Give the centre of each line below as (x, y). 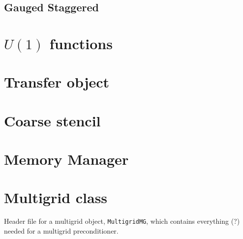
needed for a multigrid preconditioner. (61, 231)
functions (81, 43)
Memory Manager (66, 159)
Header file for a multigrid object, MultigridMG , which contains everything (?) (122, 221)
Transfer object (57, 82)
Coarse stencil (52, 120)
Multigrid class (56, 197)
